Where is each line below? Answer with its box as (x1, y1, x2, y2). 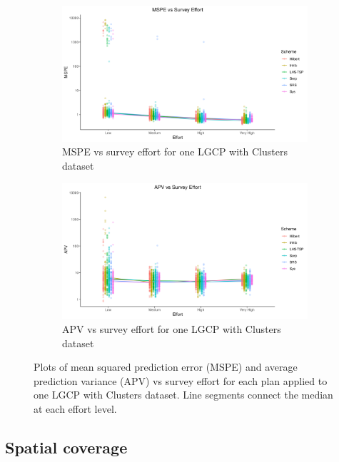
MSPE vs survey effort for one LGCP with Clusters (62, 144, 288, 159)
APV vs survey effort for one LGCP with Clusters (62, 322, 281, 336)
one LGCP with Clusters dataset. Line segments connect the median (34, 387, 333, 402)
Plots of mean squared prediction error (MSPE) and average (34, 359, 298, 374)
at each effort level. (34, 401, 117, 416)
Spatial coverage (5, 436, 128, 458)
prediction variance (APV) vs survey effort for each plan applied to (34, 373, 328, 388)
